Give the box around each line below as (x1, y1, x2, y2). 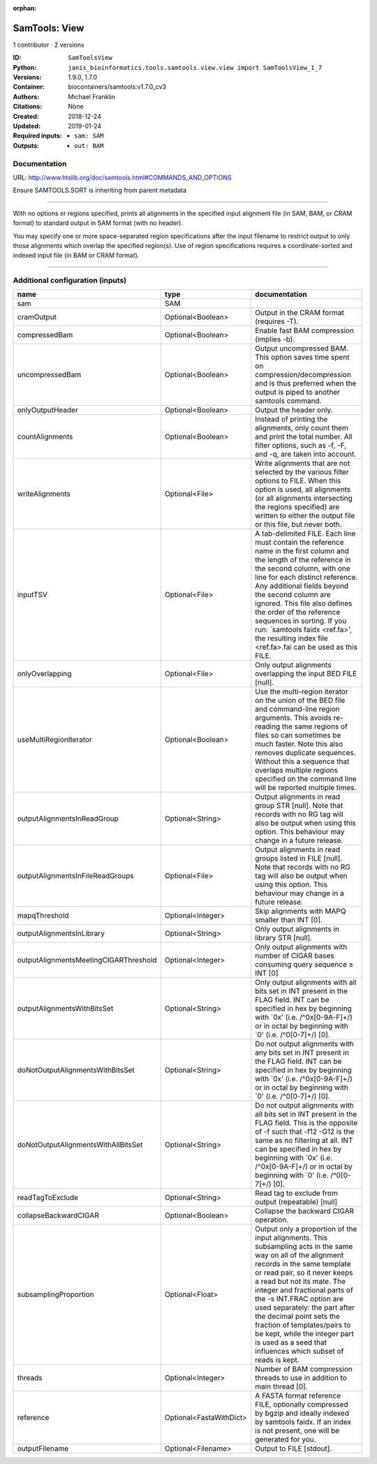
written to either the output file (255, 511, 355, 520)
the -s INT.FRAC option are (255, 1294, 343, 1304)
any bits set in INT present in (255, 1048, 349, 1057)
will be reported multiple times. (255, 783, 357, 793)
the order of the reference (255, 608, 341, 617)
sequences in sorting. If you (255, 616, 347, 626)
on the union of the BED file (255, 696, 346, 705)
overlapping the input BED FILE (255, 669, 357, 679)
